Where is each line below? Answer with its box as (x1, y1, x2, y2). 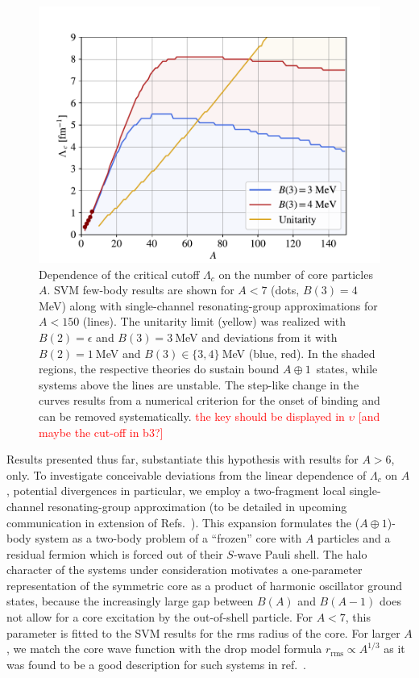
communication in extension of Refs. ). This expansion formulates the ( (6, 514, 360, 530)
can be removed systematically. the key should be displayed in (39, 407, 345, 424)
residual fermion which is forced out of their (6, 545, 223, 562)
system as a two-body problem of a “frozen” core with (35, 530, 302, 547)
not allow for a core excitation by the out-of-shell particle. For (6, 609, 313, 626)
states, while (316, 360, 378, 377)
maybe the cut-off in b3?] (39, 423, 164, 440)
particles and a (317, 530, 391, 547)
